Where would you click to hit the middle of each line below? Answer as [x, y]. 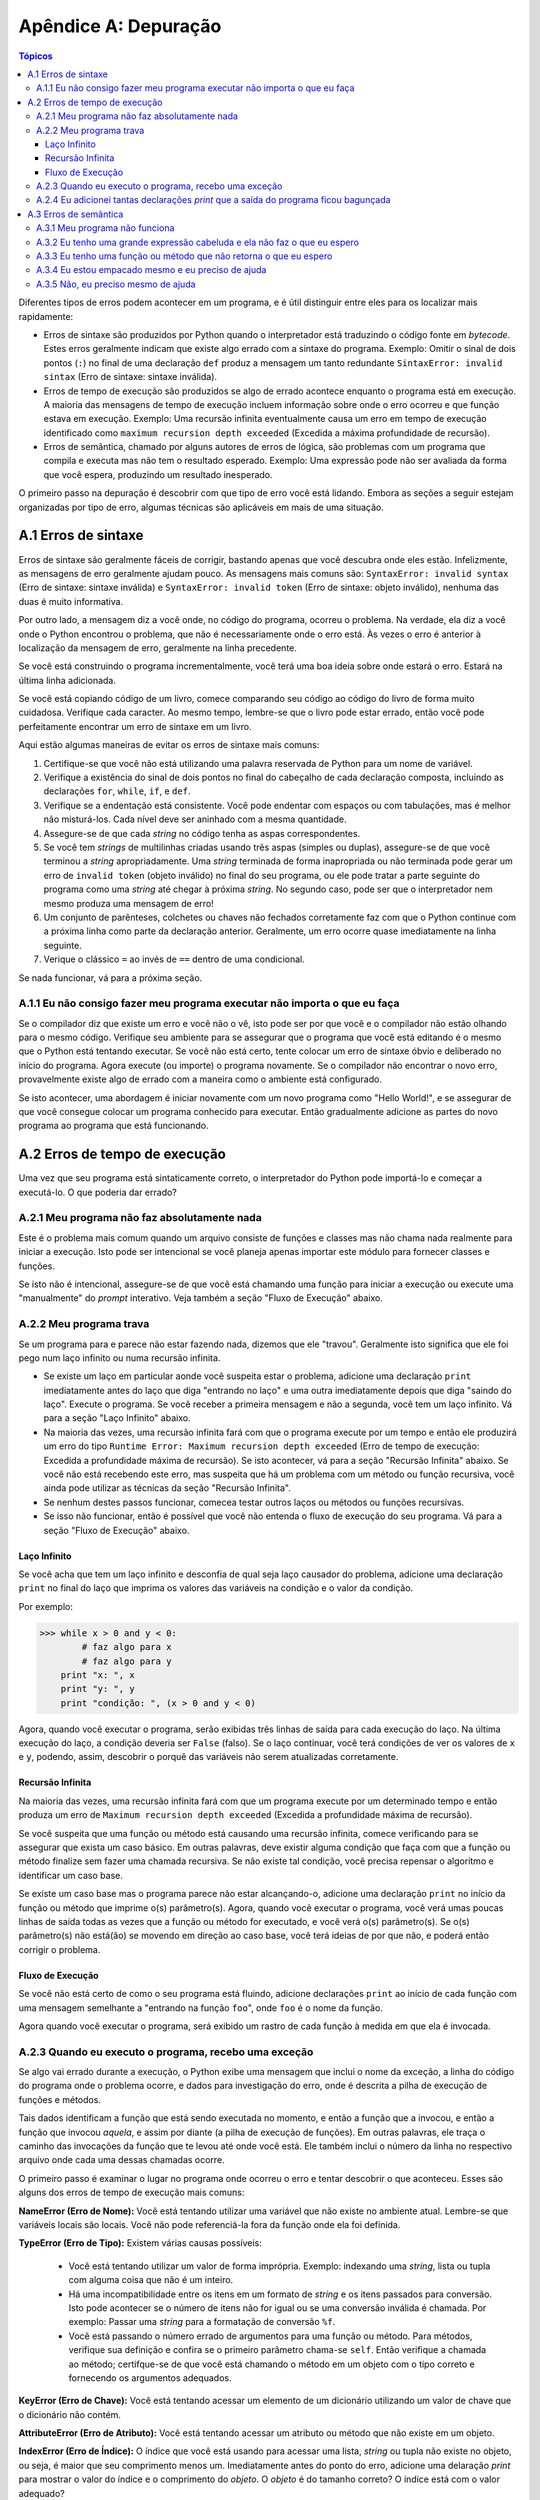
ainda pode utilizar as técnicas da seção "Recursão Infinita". [167, 1488]
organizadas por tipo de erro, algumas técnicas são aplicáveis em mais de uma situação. [201, 507]
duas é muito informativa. [71, 601]
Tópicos [36, 56]
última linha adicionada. [67, 680]
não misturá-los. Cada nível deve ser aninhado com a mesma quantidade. [195, 819]
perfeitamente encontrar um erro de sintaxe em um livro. [135, 726]
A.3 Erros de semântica [75, 214]
